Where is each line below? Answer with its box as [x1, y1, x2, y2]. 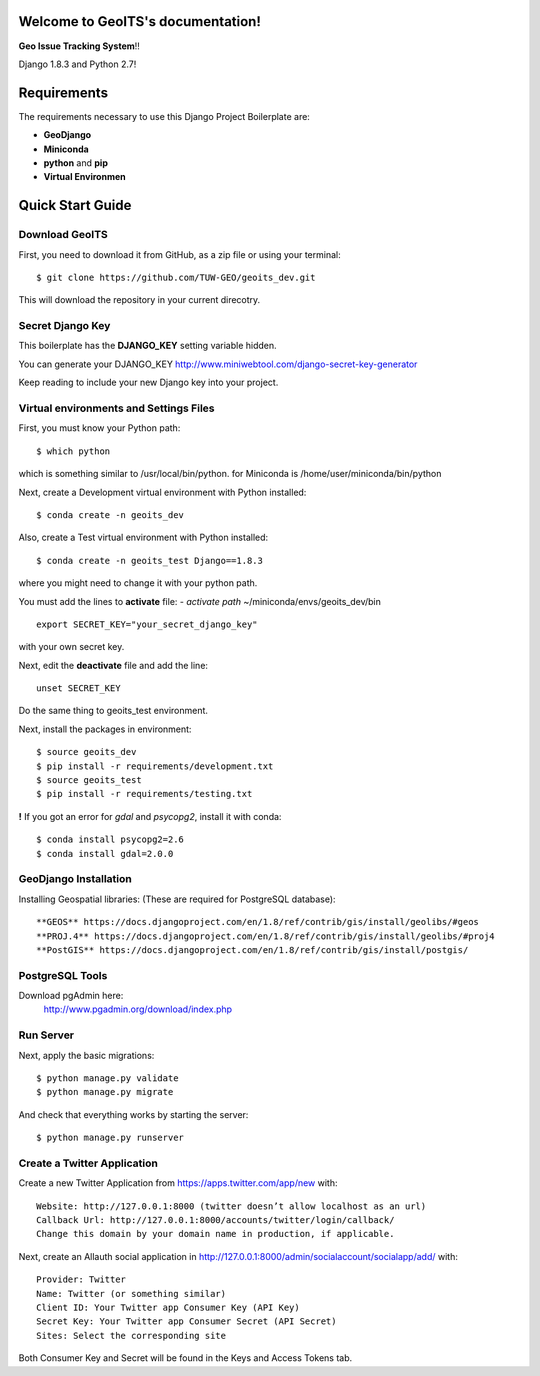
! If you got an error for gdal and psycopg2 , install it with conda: [18, 810, 282, 822]
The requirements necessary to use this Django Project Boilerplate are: [18, 110, 310, 122]
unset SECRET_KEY [36, 683, 121, 694]
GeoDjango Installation [18, 872, 132, 886]
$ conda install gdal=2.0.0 [36, 848, 174, 859]
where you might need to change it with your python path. [18, 577, 258, 589]
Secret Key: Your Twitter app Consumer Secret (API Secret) [36, 1316, 337, 1327]
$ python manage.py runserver [36, 1132, 185, 1144]
